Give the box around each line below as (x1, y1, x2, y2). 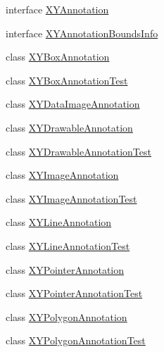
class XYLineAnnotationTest (6, 238, 130, 253)
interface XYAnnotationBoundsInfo (6, 25, 158, 40)
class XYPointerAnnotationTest (6, 286, 143, 301)
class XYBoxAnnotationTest (6, 73, 128, 87)
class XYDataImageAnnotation (6, 96, 140, 111)
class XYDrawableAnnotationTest (6, 144, 151, 158)
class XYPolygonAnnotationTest (6, 333, 146, 348)
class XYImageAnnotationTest (6, 191, 137, 206)
